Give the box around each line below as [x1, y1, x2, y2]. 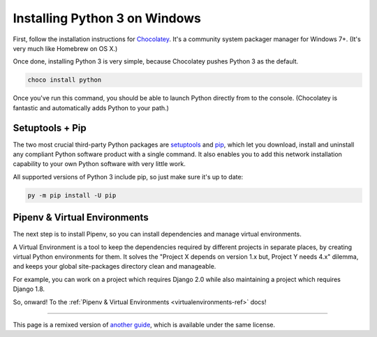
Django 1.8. [13, 285, 45, 293]
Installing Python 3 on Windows [13, 10, 202, 26]
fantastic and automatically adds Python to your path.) [13, 103, 169, 112]
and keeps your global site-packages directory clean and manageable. [13, 262, 216, 271]
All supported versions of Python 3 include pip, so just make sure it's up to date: [13, 172, 244, 181]
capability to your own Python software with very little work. [13, 160, 186, 168]
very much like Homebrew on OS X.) [13, 44, 118, 52]
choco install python [27, 76, 102, 84]
